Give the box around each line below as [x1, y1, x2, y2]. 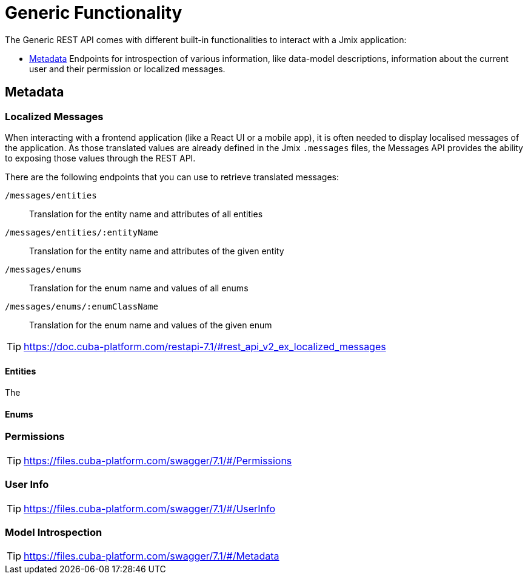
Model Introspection [5, 526, 102, 538]
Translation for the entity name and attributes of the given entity [29, 245, 284, 256]
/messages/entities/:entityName [5, 227, 158, 237]
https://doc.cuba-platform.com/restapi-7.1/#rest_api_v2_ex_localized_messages [24, 340, 386, 353]
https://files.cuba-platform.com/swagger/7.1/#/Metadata [24, 550, 279, 563]
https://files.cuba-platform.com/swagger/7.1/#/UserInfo [24, 502, 276, 515]
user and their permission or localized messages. [29, 63, 226, 74]
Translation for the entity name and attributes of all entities [29, 208, 263, 219]
